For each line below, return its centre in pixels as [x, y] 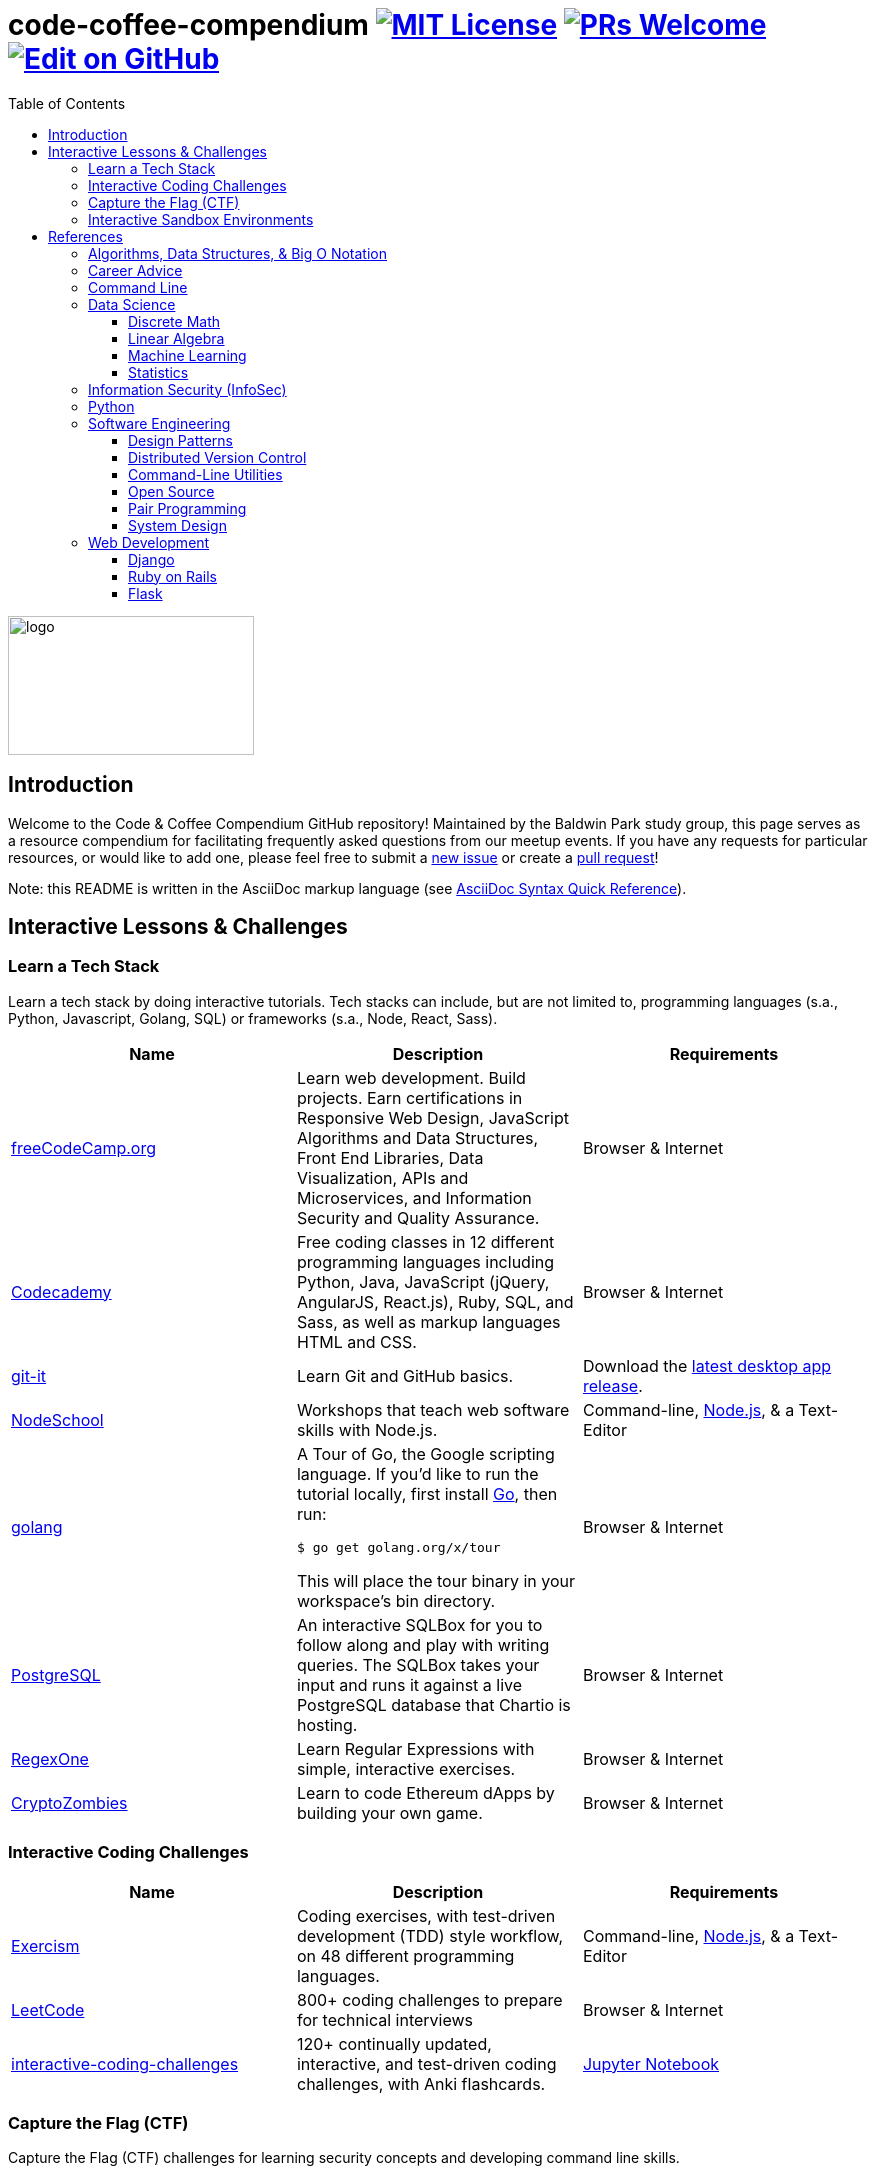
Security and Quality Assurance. [418, 1217]
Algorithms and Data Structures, [417, 1137]
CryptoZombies [69, 1802]
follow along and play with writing [423, 1644]
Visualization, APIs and [382, 1177]
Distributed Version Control [217, 457]
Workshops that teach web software [433, 1409]
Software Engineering [159, 423]
